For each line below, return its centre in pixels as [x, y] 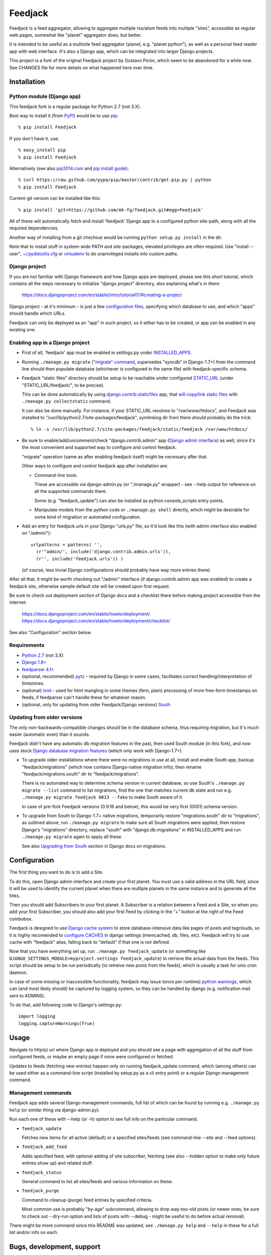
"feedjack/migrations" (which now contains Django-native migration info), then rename [112, 767]
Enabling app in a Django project [49, 342]
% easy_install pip [42, 150]
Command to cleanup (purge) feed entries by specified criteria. [87, 1200]
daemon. [18, 972]
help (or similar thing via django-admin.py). [55, 1110]
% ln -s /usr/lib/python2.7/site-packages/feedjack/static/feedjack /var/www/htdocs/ [139, 429]
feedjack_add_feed [44, 1147]
